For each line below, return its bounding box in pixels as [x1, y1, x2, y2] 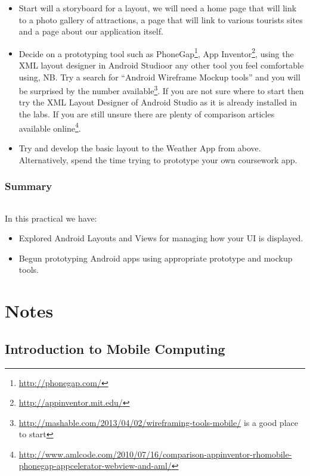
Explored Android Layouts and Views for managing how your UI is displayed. [18, 232, 303, 244]
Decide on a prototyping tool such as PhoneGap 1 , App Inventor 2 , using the [18, 45, 294, 60]
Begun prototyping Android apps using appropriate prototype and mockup [18, 251, 293, 264]
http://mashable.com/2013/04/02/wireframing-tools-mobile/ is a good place [18, 416, 298, 428]
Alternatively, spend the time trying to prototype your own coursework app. [18, 153, 297, 166]
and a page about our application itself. [18, 25, 163, 38]
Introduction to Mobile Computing [5, 339, 225, 357]
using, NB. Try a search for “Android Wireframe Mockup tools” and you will [18, 70, 300, 83]
